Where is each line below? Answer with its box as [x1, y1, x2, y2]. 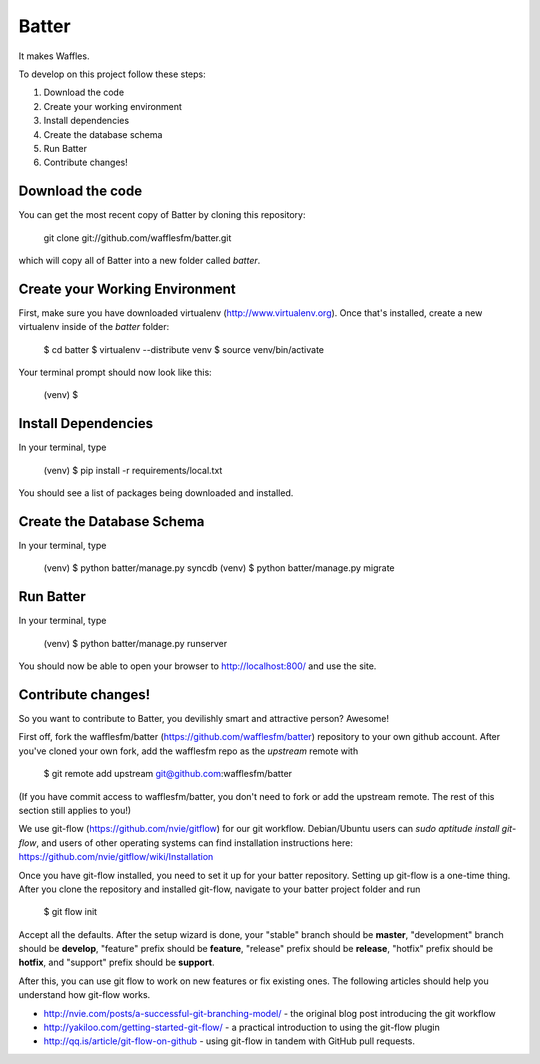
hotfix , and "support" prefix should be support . [18, 956, 215, 969]
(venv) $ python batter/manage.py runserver [43, 637, 228, 649]
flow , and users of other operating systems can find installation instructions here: [18, 836, 354, 849]
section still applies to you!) [18, 804, 132, 816]
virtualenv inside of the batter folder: [18, 321, 170, 333]
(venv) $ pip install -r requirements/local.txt [43, 464, 223, 476]
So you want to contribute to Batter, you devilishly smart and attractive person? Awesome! [18, 713, 390, 725]
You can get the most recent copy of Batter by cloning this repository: [18, 209, 306, 221]
